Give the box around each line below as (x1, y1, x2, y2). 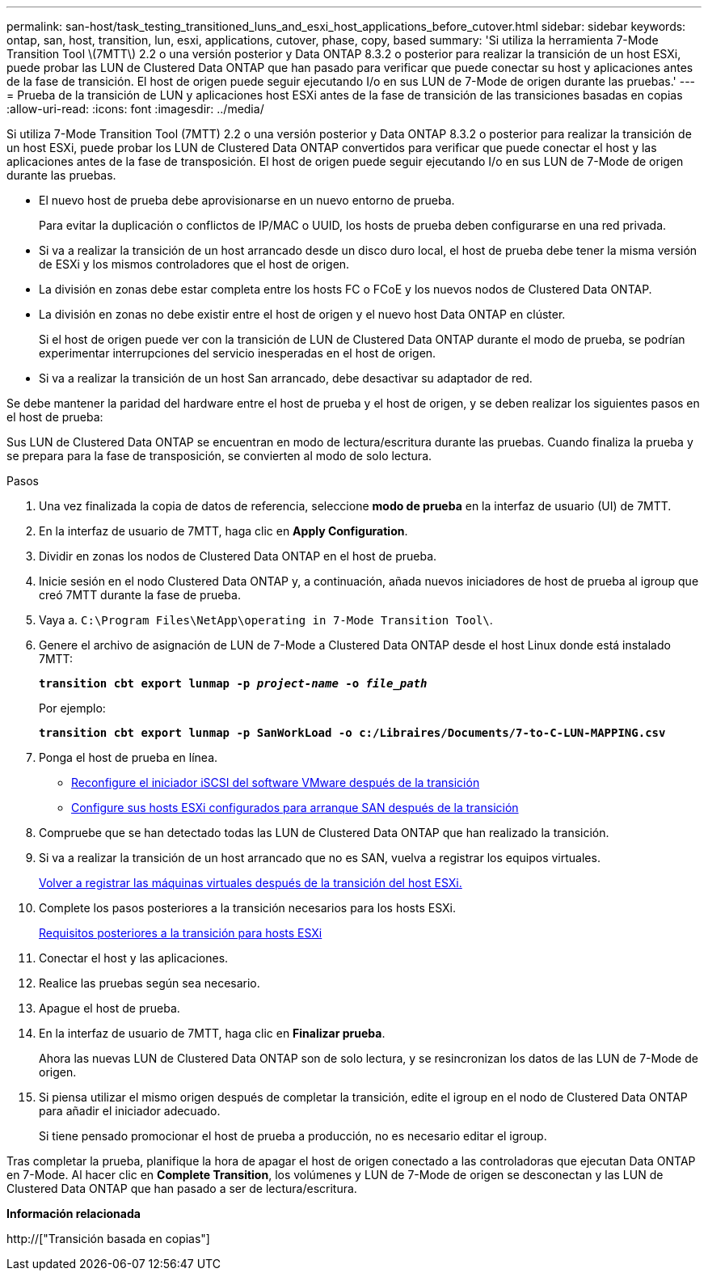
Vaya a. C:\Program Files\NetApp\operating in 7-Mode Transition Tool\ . (39, 613, 493, 627)
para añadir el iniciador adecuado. (39, 1104, 221, 1118)
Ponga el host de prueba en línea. (39, 751, 218, 764)
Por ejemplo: (39, 701, 106, 715)
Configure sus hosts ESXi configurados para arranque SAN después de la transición (71, 801, 519, 814)
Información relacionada (6, 1207, 141, 1220)
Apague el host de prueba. (39, 1001, 180, 1015)
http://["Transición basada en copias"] (6, 1232, 210, 1245)
